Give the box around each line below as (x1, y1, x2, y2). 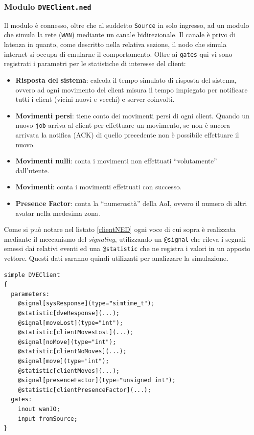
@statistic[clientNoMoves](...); (18, 348, 127, 355)
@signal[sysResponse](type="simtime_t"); (18, 300, 155, 307)
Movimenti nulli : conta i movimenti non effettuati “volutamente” (15, 156, 217, 166)
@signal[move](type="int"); (18, 357, 109, 365)
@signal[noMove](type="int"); (18, 338, 116, 345)
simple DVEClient (4, 271, 60, 278)
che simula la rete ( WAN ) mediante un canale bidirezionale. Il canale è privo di (4, 29, 235, 40)
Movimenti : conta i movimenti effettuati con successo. (15, 182, 182, 192)
